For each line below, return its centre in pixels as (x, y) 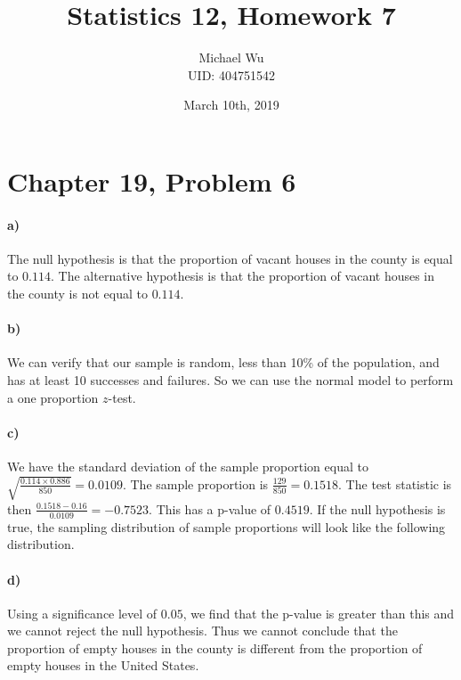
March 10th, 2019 (231, 105)
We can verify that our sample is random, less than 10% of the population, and (223, 362)
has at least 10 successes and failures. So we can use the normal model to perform (230, 380)
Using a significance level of (82, 613)
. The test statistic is (395, 483)
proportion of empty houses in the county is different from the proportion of (215, 647)
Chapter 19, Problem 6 (152, 180)
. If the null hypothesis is (377, 508)
